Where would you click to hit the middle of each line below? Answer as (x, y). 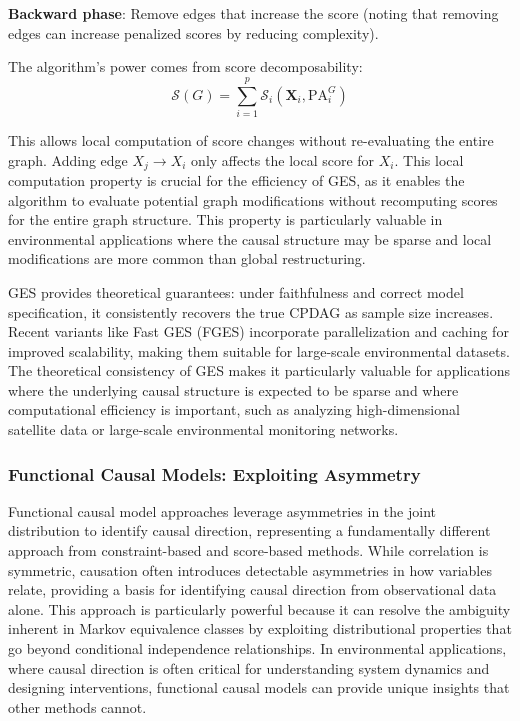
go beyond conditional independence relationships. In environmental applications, (257, 648)
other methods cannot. (77, 706)
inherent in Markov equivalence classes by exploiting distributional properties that (260, 628)
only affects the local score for (283, 159)
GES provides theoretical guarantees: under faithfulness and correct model (236, 291)
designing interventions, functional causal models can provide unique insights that (259, 687)
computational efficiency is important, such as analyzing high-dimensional (234, 409)
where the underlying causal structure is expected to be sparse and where (233, 389)
